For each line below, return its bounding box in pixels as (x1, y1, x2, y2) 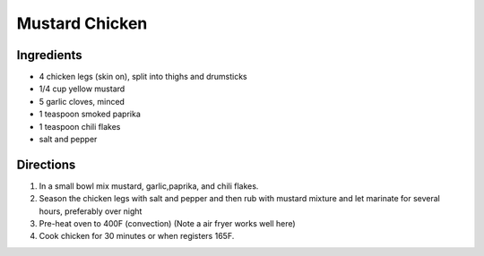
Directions (16, 157, 76, 172)
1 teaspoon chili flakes (39, 121, 121, 132)
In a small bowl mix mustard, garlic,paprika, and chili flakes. (39, 180, 259, 192)
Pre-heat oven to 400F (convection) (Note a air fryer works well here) (39, 218, 296, 229)
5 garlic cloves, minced (39, 96, 125, 107)
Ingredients (16, 47, 82, 63)
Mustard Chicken (16, 13, 148, 33)
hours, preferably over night (39, 206, 143, 217)
